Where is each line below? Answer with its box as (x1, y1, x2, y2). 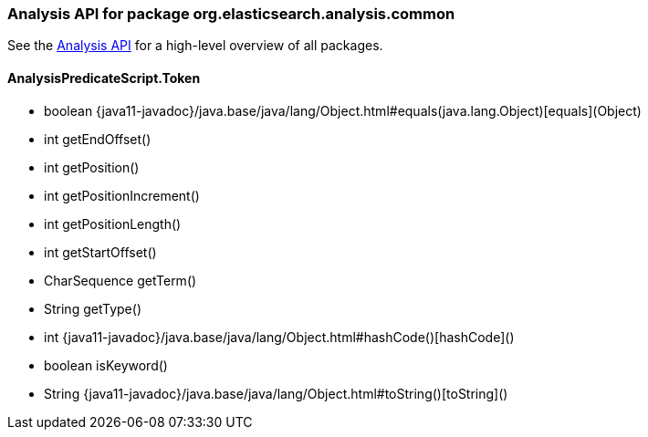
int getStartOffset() (44, 244, 157, 260)
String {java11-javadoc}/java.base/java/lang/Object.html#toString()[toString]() (44, 385, 508, 401)
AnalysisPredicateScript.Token (7, 69, 201, 86)
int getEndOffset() (44, 130, 152, 147)
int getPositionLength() (44, 215, 182, 232)
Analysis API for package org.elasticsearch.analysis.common (7, 5, 455, 23)
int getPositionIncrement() (44, 187, 200, 203)
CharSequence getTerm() (44, 272, 197, 288)
